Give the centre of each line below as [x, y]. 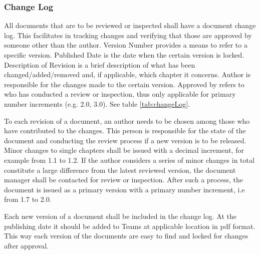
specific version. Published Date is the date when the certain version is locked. [124, 55]
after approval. [27, 245]
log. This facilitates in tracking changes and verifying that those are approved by [128, 35]
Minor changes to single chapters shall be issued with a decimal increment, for [124, 150]
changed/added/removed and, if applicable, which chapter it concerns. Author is [127, 74]
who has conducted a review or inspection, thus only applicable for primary [120, 94]
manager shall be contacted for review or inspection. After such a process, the [123, 180]
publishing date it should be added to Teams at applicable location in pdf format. [130, 226]
